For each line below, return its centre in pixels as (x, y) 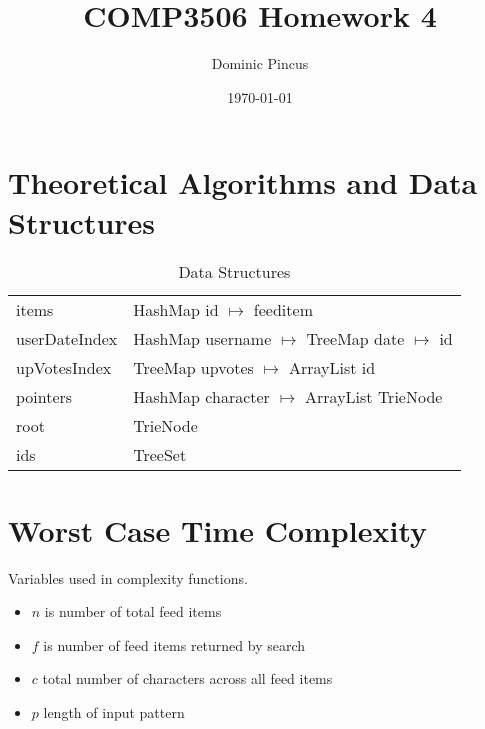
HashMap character (201, 397)
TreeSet (160, 455)
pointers (44, 397)
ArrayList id (332, 368)
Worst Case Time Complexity (217, 529)
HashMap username (202, 339)
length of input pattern (114, 711)
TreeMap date (355, 339)
